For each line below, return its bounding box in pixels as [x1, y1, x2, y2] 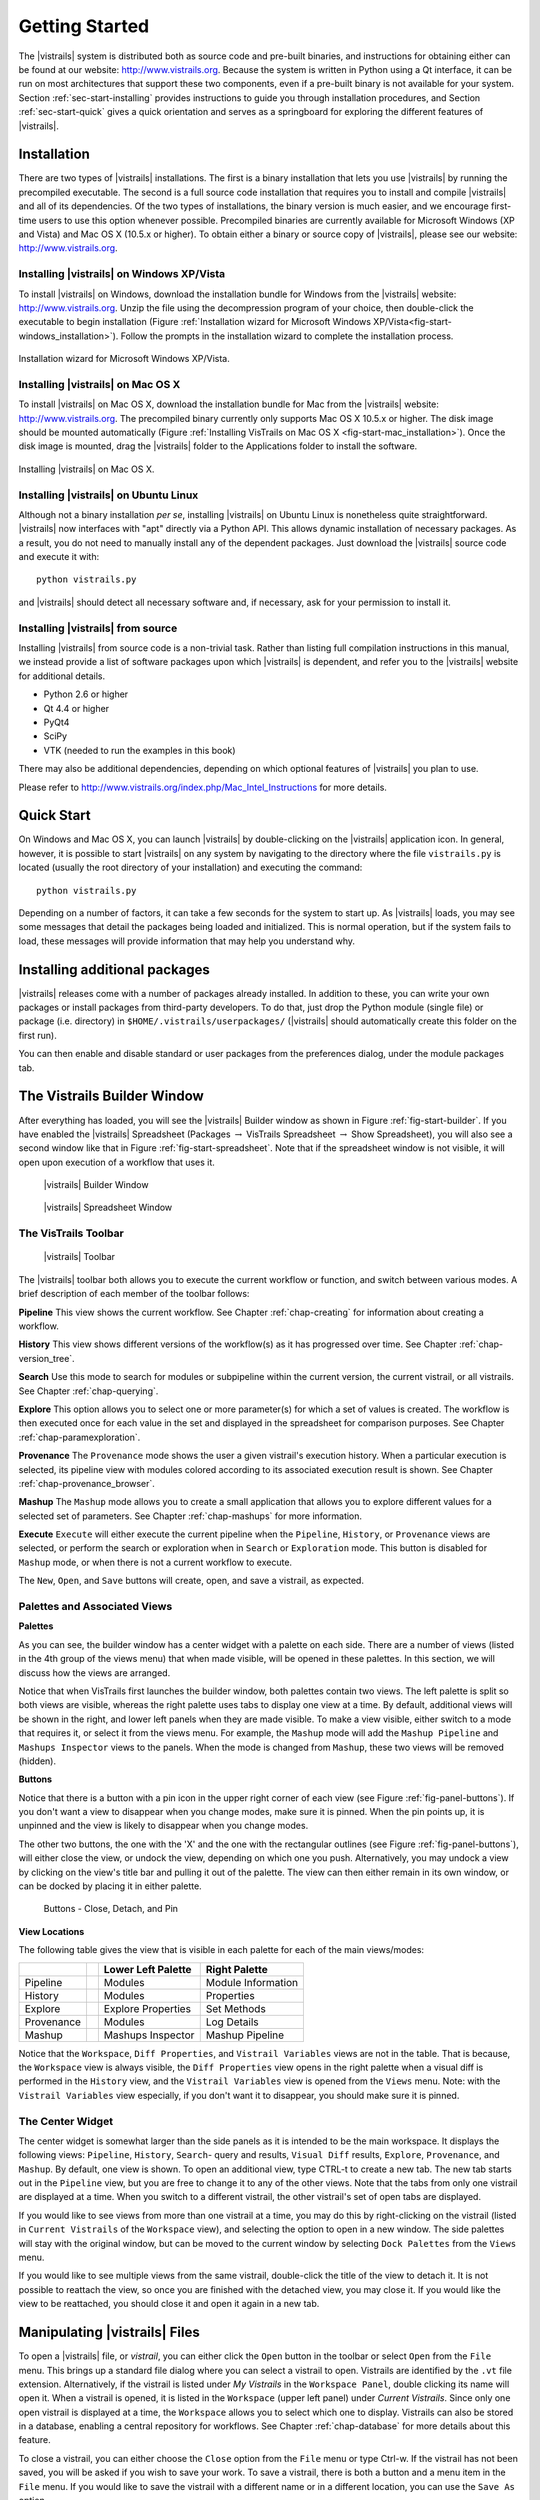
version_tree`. [18, 1352, 75, 1364]
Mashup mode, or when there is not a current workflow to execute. [18, 1556, 293, 1568]
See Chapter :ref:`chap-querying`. [18, 1385, 159, 1397]
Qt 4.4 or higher [43, 702, 110, 714]
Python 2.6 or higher [43, 688, 129, 700]
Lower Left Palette [103, 1962, 192, 1976]
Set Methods [205, 2001, 267, 2015]
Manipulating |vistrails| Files [18, 2324, 200, 2341]
